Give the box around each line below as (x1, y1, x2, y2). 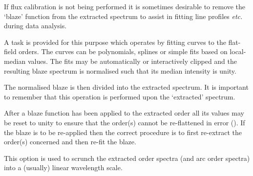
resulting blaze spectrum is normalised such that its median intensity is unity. (4, 65, 236, 76)
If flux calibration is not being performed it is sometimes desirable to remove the (4, 1, 246, 11)
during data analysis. (4, 20, 67, 31)
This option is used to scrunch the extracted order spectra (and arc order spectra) (4, 153, 250, 163)
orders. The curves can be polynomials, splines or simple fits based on (19, 46, 228, 57)
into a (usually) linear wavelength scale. (4, 162, 123, 173)
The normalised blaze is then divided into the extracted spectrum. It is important (4, 82, 249, 92)
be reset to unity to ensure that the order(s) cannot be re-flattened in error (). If (4, 117, 245, 127)
